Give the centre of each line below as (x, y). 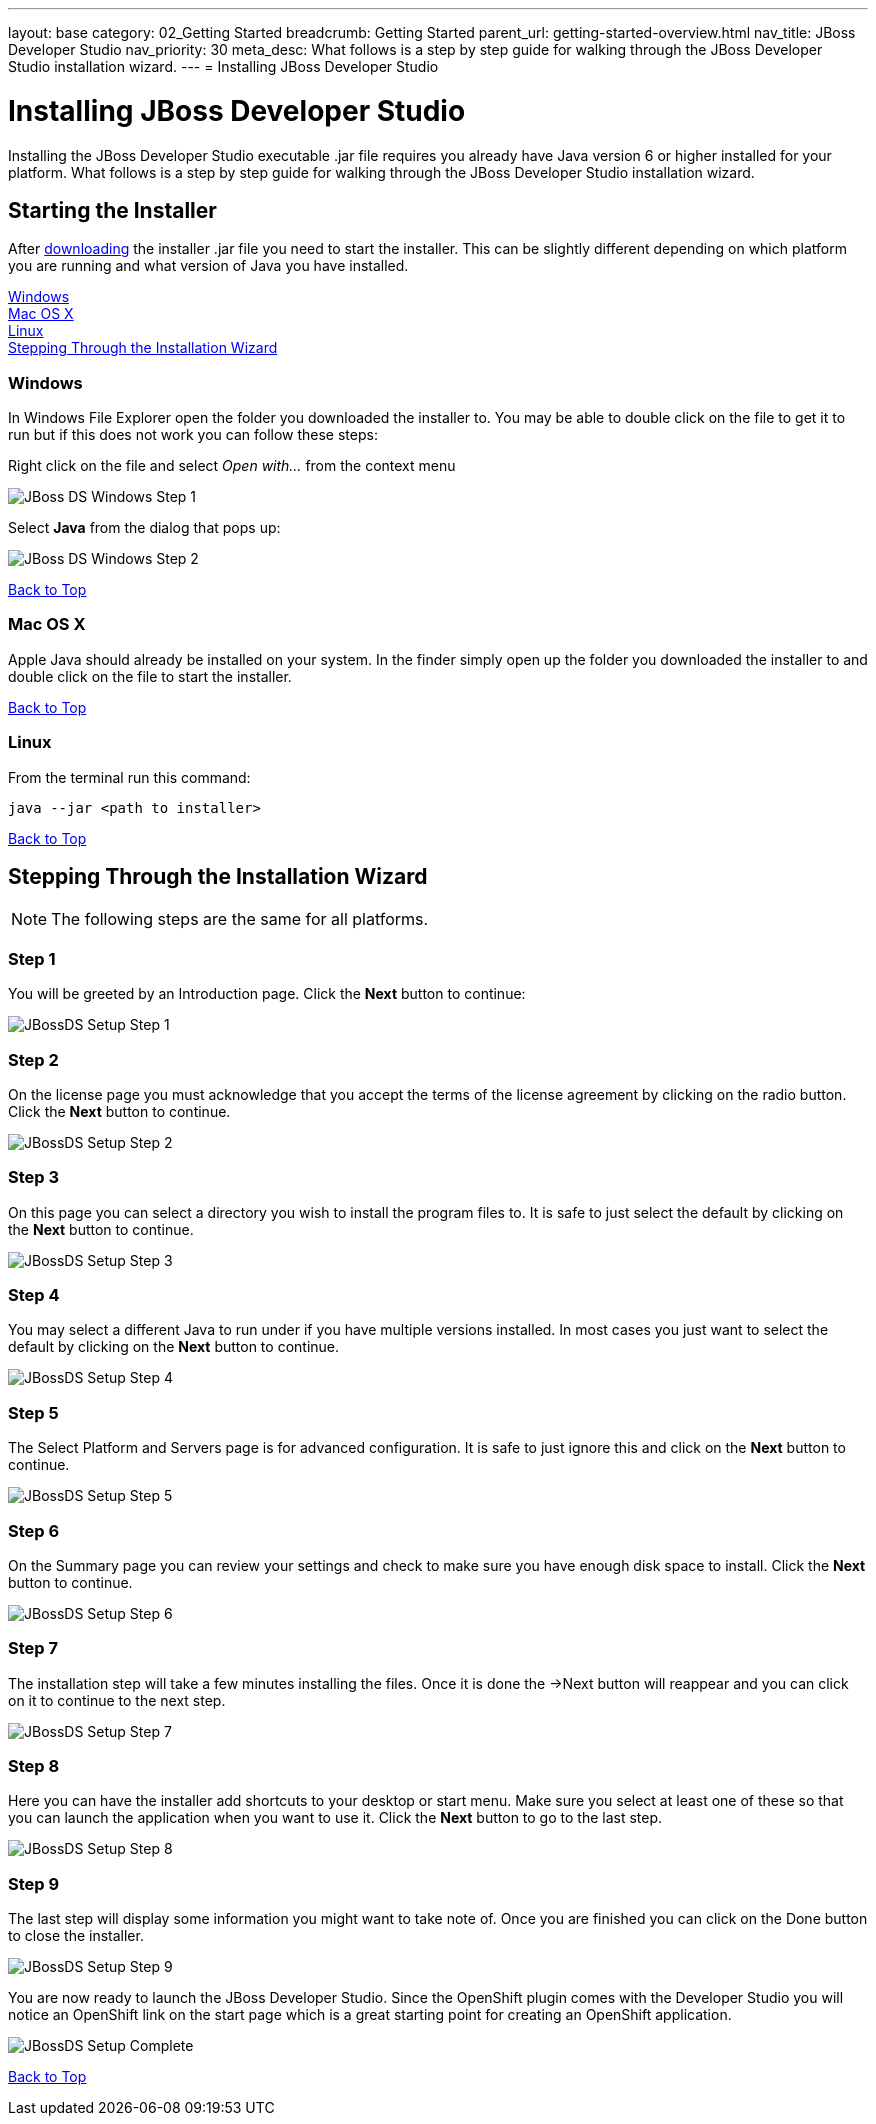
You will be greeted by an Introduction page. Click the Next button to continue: (267, 994)
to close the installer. (76, 1936)
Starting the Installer (112, 210)
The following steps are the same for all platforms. (240, 919)
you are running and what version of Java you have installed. (208, 266)
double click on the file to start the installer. (150, 676)
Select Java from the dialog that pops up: (144, 528)
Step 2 (33, 1059)
